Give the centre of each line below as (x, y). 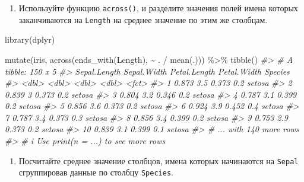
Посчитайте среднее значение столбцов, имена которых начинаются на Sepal (159, 160)
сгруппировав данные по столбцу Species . (96, 172)
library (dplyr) (30, 39)
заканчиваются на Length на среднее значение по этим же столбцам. (143, 19)
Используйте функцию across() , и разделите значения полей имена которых (158, 8)
